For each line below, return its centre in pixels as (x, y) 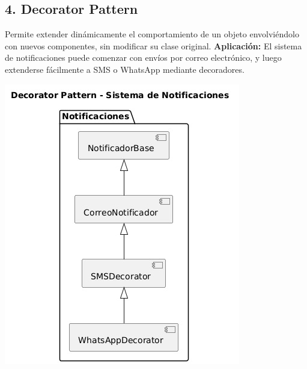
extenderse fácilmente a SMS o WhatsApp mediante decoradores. (125, 69)
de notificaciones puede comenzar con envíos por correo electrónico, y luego (143, 57)
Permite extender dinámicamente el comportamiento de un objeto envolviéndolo (152, 34)
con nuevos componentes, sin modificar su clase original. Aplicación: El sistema (153, 45)
